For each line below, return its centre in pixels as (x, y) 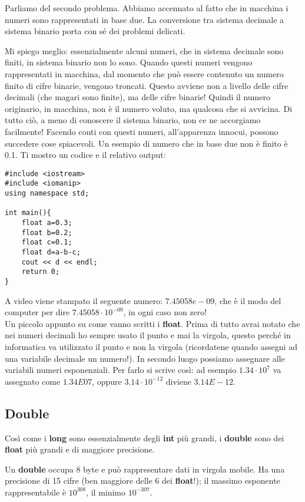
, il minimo (106, 492)
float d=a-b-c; (51, 252)
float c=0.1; (47, 242)
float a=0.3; (47, 223)
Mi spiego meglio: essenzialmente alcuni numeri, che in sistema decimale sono (144, 50)
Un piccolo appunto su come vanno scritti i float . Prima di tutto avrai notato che (152, 323)
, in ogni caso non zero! (165, 312)
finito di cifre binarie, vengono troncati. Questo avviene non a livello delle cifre (147, 85)
